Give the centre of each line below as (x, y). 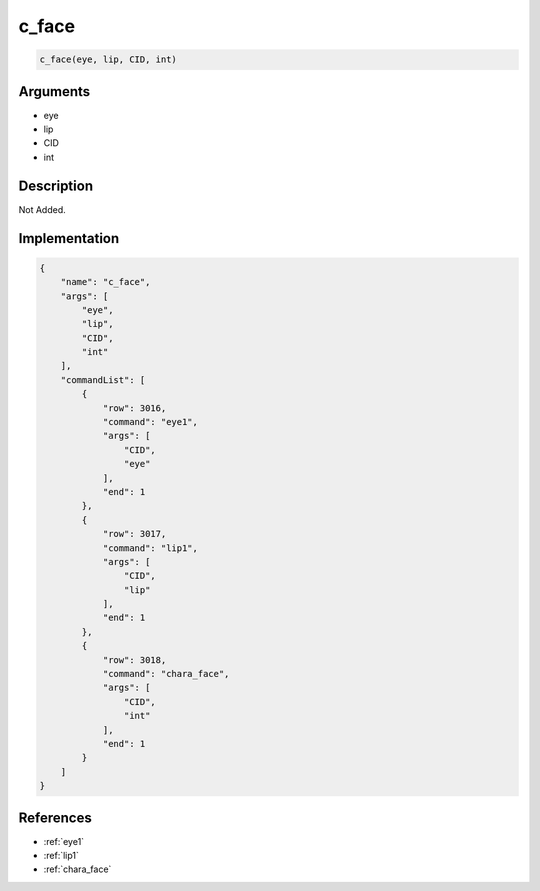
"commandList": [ (103, 379)
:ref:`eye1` (64, 841)
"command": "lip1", (150, 548)
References (55, 817)
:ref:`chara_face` (77, 869)
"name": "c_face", (105, 282)
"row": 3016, (134, 408)
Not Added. (42, 209)
